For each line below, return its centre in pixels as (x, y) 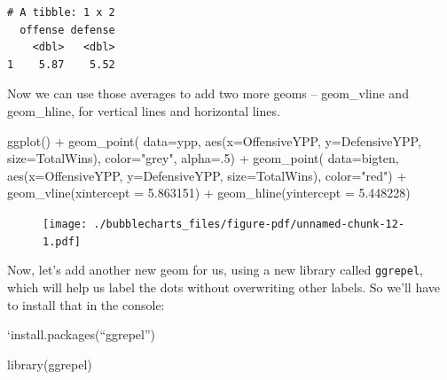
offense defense (67, 30)
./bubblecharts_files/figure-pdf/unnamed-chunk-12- (249, 224)
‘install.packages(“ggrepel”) (82, 334)
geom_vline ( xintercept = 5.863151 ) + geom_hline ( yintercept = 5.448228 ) (209, 193)
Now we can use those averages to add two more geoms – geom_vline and (208, 93)
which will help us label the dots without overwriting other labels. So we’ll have (224, 287)
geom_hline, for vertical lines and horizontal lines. (144, 110)
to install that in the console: (86, 304)
